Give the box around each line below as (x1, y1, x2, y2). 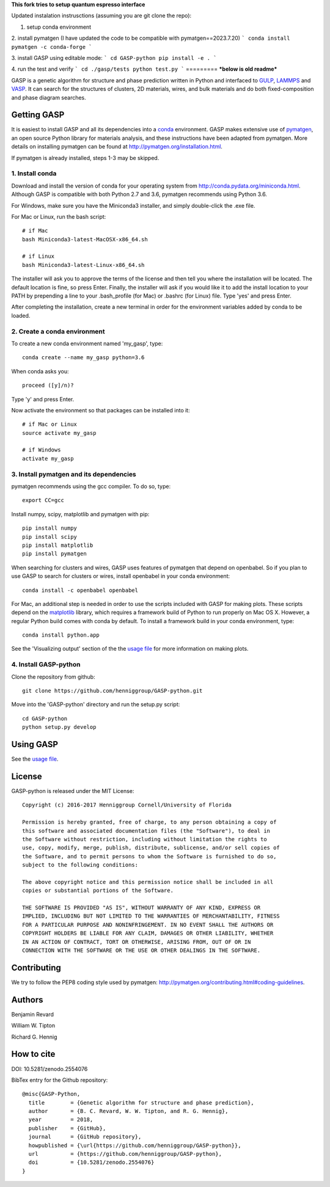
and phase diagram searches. (11, 93, 87, 101)
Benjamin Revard (11, 1010, 54, 1018)
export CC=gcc (22, 497, 64, 504)
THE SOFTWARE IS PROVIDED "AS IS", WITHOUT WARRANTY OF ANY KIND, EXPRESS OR (22, 904, 261, 911)
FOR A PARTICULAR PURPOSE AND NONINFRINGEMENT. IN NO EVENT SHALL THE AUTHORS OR (22, 921, 274, 928)
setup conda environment (26, 23, 92, 31)
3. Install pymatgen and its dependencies (11, 470, 137, 478)
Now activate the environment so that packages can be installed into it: (11, 406, 190, 414)
